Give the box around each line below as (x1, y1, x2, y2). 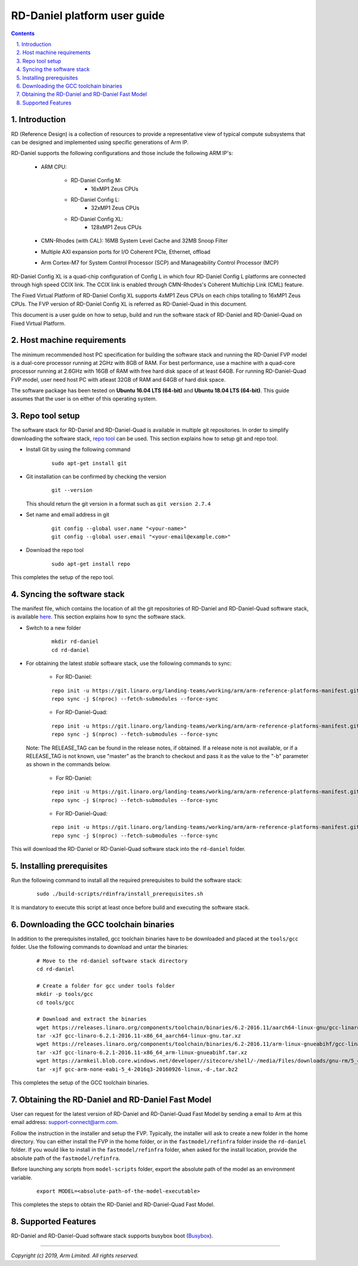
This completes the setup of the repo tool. (11, 574, 115, 581)
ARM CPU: (41, 163, 67, 170)
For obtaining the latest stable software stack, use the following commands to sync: (26, 660, 232, 667)
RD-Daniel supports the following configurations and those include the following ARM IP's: (11, 150, 233, 157)
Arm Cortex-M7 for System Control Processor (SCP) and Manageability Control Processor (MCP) (41, 259, 279, 267)
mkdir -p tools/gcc (36, 990, 94, 998)
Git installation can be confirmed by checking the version (26, 473, 166, 480)
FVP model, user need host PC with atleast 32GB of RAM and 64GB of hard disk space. (11, 376, 226, 383)
